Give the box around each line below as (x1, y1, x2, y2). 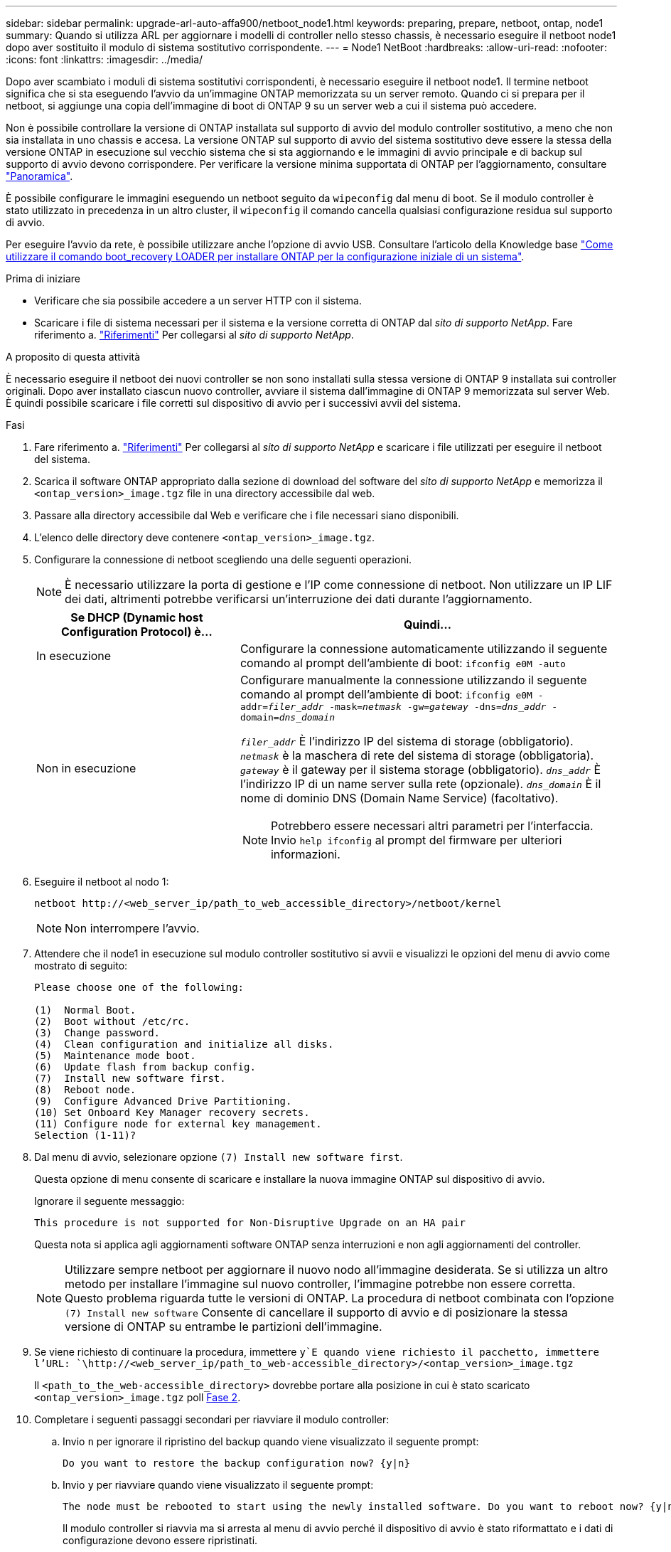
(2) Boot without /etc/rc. (34, 1016, 190, 1027)
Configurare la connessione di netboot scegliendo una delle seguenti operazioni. (34, 553, 412, 565)
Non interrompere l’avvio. (65, 921, 200, 935)
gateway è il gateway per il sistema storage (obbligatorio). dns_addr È (240, 762, 601, 777)
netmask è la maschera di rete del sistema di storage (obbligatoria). (240, 748, 594, 762)
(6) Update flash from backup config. (34, 1061, 256, 1073)
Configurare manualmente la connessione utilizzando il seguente (240, 673, 587, 687)
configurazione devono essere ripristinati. (63, 1534, 258, 1546)
